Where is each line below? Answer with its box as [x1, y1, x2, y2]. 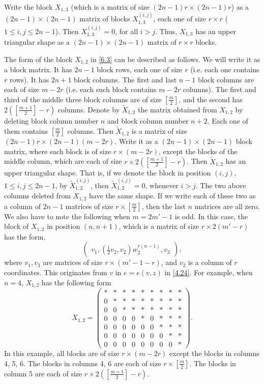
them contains [4, 125, 48, 136]
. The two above [195, 180, 246, 190]
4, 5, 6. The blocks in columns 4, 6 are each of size [4, 358, 161, 368]
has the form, [4, 231, 46, 242]
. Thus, [155, 25, 178, 36]
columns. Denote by [57, 104, 120, 114]
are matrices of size [43, 257, 103, 268]
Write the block [4, 2, 53, 12]
